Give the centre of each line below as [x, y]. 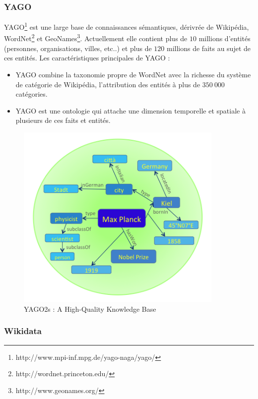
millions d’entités [225, 38]
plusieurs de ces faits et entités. [63, 120]
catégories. [32, 94]
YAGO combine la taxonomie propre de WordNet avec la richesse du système [133, 74]
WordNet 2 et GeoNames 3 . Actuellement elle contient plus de [96, 38]
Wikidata [23, 331]
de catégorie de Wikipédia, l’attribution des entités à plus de [108, 84]
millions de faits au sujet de [208, 48]
